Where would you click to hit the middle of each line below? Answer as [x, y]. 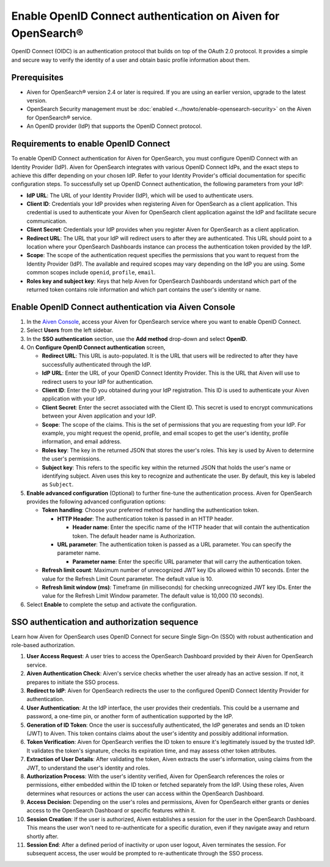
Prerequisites [37, 77]
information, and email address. [82, 441]
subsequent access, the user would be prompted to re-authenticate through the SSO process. [145, 854]
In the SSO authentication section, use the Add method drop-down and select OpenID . [137, 339]
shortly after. [42, 836]
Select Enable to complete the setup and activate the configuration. [112, 604]
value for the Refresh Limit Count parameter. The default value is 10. [127, 579]
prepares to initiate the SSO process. [73, 682]
